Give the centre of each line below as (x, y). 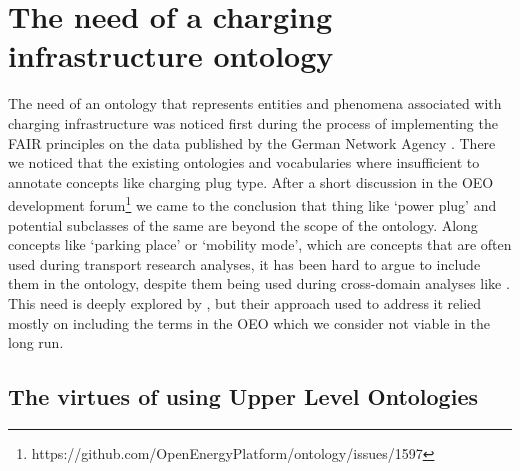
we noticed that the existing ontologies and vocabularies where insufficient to (244, 162)
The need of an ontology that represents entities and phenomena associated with (255, 103)
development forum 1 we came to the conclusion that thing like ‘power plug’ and (252, 203)
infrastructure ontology (171, 55)
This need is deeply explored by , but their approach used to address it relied (245, 302)
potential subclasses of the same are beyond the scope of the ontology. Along (243, 224)
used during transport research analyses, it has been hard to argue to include (244, 263)
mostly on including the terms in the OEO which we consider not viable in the (249, 322)
